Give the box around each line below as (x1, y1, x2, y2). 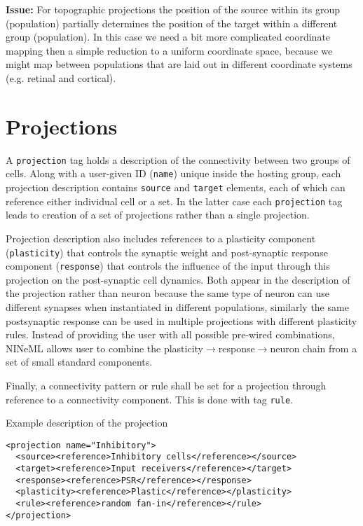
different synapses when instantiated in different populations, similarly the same (6, 300, 349, 314)
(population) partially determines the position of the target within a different (6, 15, 338, 30)
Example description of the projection (6, 415, 168, 430)
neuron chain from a (270, 340, 357, 355)
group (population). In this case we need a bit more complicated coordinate (6, 29, 331, 44)
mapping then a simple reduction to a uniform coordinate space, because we (6, 43, 333, 57)
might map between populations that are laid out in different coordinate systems (6, 57, 352, 71)
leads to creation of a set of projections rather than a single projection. (6, 207, 310, 222)
